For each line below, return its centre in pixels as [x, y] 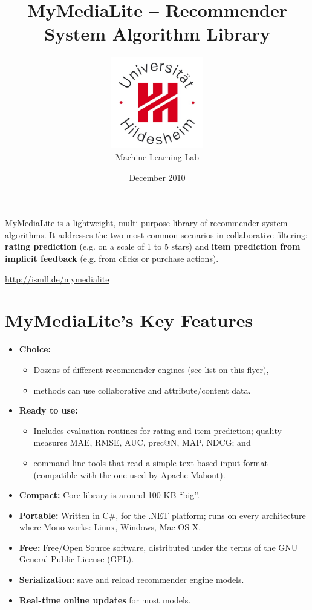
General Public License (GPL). [76, 559]
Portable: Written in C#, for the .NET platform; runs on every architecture [162, 515]
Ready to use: [48, 410]
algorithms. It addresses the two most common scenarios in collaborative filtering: [156, 234]
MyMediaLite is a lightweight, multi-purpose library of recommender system [146, 223]
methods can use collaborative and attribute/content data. [142, 390]
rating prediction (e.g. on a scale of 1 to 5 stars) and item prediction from [153, 246]
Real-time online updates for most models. [105, 599]
